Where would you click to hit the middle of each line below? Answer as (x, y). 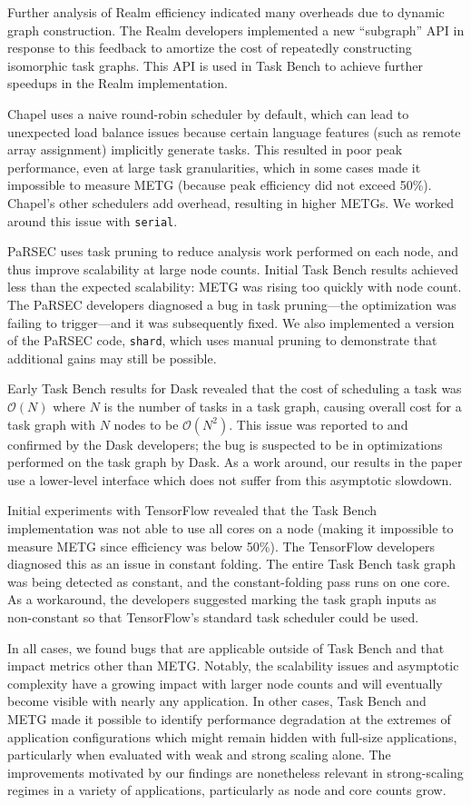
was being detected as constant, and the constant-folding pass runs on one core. (229, 581)
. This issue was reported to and (319, 424)
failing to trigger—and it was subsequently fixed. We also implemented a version (231, 322)
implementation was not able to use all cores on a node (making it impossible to (231, 527)
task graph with (51, 424)
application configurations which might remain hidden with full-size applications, (232, 736)
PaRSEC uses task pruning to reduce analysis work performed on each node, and (233, 251)
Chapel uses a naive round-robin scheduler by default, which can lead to (208, 113)
